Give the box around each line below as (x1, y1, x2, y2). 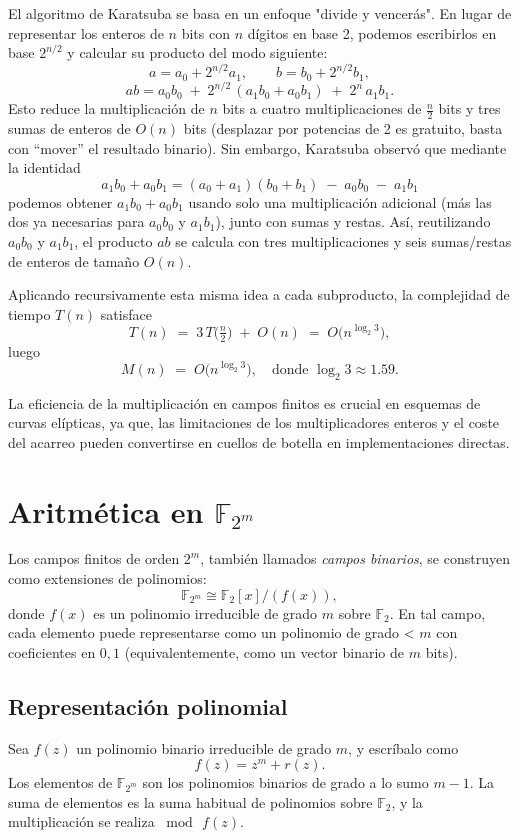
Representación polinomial (8, 690, 288, 721)
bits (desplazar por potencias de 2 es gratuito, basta (183, 118, 503, 139)
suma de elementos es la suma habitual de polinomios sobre (8, 791, 373, 812)
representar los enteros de (8, 22, 164, 43)
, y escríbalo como (348, 737, 459, 758)
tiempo (8, 303, 51, 324)
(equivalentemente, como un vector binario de (124, 641, 405, 662)
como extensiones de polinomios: (8, 568, 207, 589)
